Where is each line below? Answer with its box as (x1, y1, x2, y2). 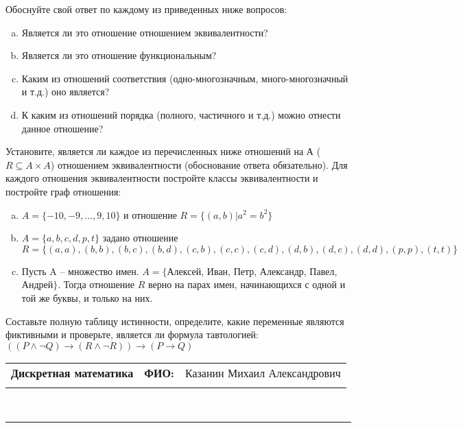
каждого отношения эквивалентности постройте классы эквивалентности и (5, 171, 318, 185)
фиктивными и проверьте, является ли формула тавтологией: (5, 327, 259, 342)
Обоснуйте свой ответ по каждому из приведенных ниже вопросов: (5, 2, 287, 16)
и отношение (123, 207, 177, 222)
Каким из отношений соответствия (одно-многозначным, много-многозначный (21, 71, 348, 85)
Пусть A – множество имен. (21, 263, 139, 278)
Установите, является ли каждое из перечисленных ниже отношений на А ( (5, 144, 321, 158)
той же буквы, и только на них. (21, 290, 153, 305)
